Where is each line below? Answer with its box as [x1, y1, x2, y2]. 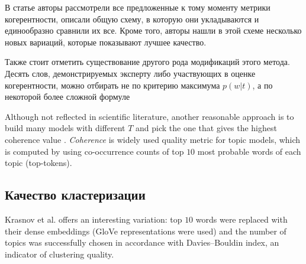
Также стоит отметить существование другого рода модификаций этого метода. [5, 56, 290, 68]
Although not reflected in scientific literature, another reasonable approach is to [5, 110, 294, 122]
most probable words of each [197, 145, 301, 157]
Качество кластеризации [5, 185, 146, 204]
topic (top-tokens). [5, 157, 72, 169]
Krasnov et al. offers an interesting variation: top [5, 213, 182, 225]
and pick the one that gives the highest [136, 122, 277, 134]
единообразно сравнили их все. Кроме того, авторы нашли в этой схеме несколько [5, 24, 302, 37]
